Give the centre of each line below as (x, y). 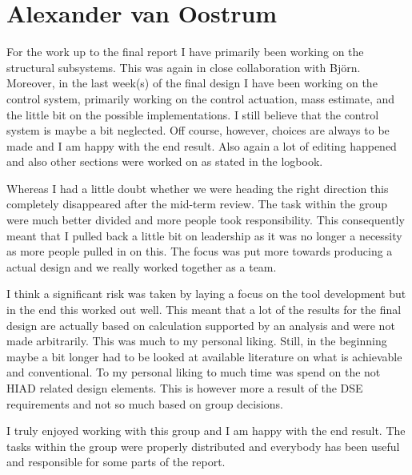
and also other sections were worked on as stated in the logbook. (165, 161)
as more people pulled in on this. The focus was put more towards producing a (200, 251)
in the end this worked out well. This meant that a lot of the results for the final (204, 310)
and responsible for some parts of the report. (116, 462)
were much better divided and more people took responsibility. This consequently (206, 220)
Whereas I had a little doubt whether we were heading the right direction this (198, 188)
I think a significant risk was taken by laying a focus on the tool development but (206, 294)
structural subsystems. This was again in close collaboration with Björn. (184, 67)
